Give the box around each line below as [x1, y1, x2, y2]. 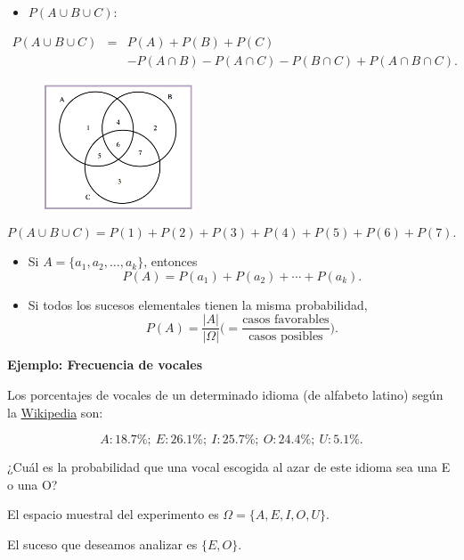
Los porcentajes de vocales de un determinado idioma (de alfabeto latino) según [7, 385, 444, 403]
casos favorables [242, 313, 330, 327]
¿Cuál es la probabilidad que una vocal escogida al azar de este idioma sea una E [7, 458, 451, 476]
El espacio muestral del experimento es [7, 505, 219, 523]
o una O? [7, 475, 58, 493]
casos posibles [248, 330, 323, 344]
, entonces [143, 252, 198, 271]
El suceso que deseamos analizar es [7, 534, 198, 553]
